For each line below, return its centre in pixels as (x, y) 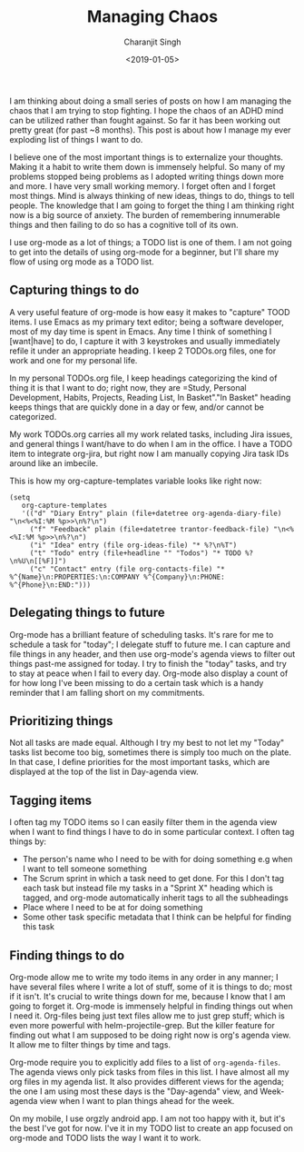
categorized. (33, 416)
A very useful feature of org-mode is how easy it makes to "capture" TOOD (150, 312)
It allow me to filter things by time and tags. (90, 1045)
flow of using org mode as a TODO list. (82, 262)
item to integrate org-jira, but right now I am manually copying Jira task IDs (149, 453)
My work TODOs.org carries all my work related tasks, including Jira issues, (151, 434)
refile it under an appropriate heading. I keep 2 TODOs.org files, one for (143, 351)
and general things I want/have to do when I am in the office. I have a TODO (151, 443)
